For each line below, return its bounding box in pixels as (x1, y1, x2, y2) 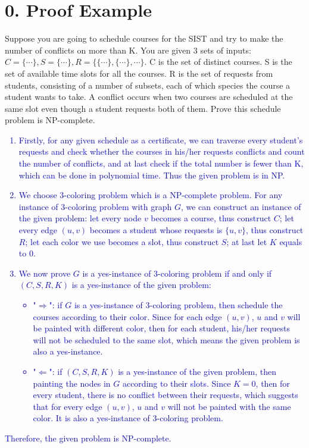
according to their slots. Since (122, 377, 231, 389)
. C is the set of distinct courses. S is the (144, 55, 292, 68)
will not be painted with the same (167, 400, 291, 412)
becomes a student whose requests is (89, 224, 223, 236)
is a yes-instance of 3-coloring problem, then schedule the (74, 299, 283, 311)
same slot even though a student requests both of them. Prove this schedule (5, 102, 281, 114)
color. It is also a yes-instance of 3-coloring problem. (33, 412, 223, 424)
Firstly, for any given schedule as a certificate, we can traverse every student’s (18, 133, 303, 146)
